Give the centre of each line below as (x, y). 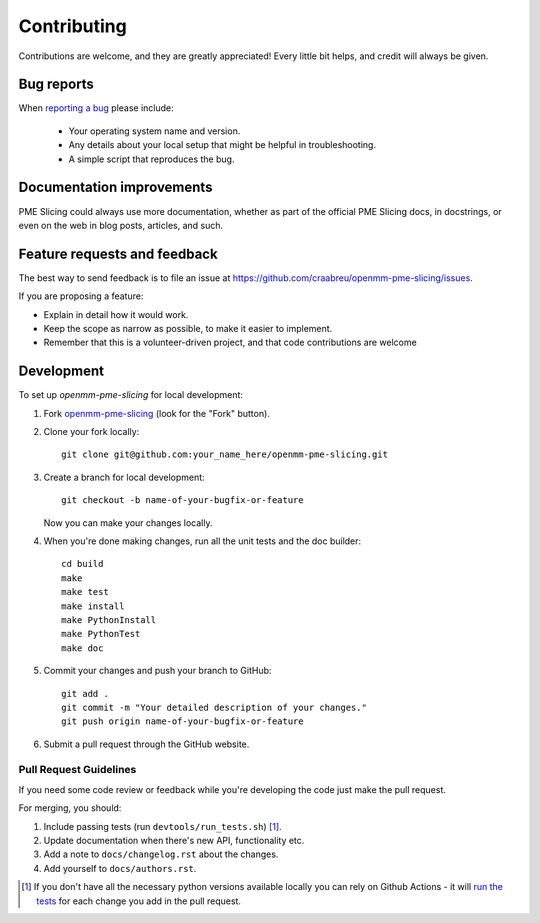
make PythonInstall (109, 619)
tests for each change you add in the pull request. (139, 901)
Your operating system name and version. (154, 131)
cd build (82, 564)
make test (85, 592)
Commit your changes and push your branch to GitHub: (157, 671)
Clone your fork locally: (91, 432)
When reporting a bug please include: (96, 108)
